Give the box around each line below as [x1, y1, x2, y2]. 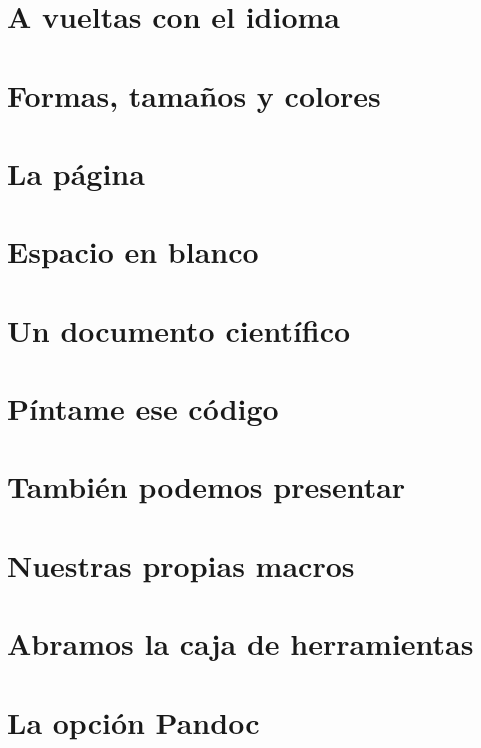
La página [7, 152, 145, 193]
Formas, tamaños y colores [7, 74, 381, 115]
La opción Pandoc [7, 701, 260, 742]
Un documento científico [7, 309, 351, 350]
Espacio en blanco [7, 231, 259, 272]
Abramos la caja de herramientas [7, 623, 474, 664]
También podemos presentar [7, 466, 406, 507]
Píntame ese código [7, 388, 279, 429]
